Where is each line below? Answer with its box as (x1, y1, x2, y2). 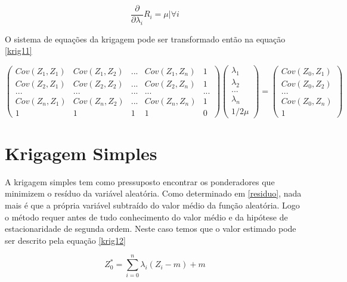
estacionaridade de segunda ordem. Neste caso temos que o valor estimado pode (5, 222, 296, 235)
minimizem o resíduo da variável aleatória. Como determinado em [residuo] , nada (5, 187, 302, 200)
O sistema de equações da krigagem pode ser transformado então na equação (5, 32, 286, 45)
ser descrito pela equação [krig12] (5, 234, 126, 246)
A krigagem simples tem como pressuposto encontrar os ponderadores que (5, 175, 275, 188)
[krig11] (5, 44, 32, 57)
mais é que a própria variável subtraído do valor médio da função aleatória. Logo (5, 198, 300, 211)
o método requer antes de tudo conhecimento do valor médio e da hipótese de (5, 210, 288, 223)
